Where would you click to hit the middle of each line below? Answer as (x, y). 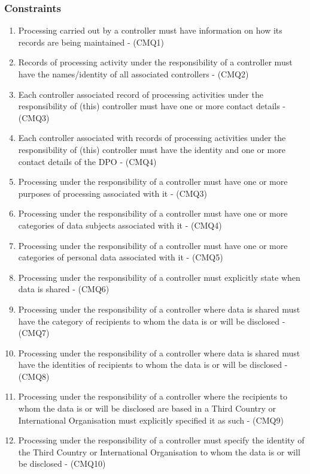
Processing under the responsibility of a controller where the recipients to (153, 396)
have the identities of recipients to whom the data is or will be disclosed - (153, 364)
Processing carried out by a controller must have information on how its (150, 30)
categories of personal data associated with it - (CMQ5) (121, 257)
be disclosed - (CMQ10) (62, 463)
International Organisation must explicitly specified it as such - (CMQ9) (151, 420)
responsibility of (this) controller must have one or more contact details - (152, 106)
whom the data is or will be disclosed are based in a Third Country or (147, 408)
